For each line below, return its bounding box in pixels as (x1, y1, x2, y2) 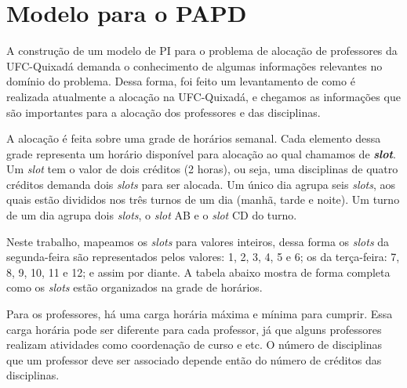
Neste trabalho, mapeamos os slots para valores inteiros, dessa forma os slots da (6, 233, 390, 249)
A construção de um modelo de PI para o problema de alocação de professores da (6, 42, 398, 59)
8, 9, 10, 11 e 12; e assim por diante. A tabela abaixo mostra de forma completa (6, 263, 391, 280)
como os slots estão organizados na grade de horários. (6, 279, 263, 296)
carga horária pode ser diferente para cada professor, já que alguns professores (6, 321, 382, 337)
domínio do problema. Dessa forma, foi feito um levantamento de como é (6, 73, 355, 89)
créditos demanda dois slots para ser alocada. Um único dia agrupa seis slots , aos (6, 176, 396, 192)
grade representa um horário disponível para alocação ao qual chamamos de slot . (6, 145, 396, 161)
